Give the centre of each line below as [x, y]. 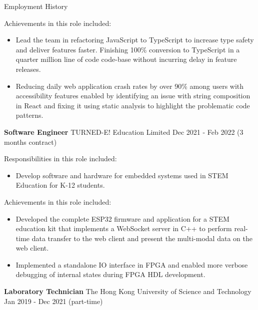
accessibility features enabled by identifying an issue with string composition [133, 96]
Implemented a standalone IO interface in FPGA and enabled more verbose [132, 264]
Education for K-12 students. [60, 185]
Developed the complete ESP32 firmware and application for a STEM [122, 218]
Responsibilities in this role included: [60, 158]
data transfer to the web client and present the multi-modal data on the [142, 238]
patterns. [29, 115]
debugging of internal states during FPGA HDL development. [110, 274]
